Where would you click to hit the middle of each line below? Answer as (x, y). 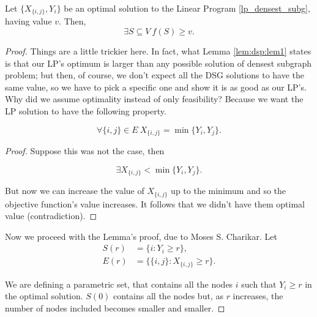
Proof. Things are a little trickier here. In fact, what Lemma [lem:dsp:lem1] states (158, 51)
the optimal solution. (44, 296)
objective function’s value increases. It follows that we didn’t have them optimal (155, 203)
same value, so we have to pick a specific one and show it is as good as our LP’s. (156, 87)
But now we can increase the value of (75, 191)
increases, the (258, 296)
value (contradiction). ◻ (51, 216)
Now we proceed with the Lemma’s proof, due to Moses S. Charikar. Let (141, 236)
